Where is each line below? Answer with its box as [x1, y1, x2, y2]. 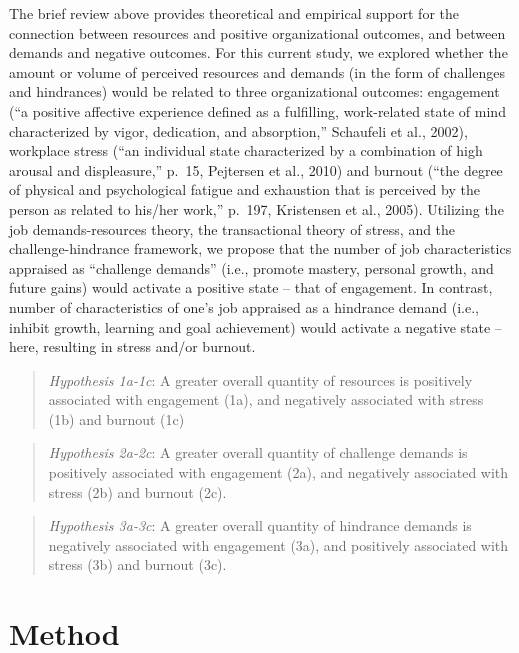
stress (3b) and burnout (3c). [48, 554, 227, 575]
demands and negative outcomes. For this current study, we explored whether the [9, 42, 508, 63]
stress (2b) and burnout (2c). [48, 481, 227, 502]
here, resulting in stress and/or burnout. [9, 336, 256, 357]
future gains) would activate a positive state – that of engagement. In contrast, [9, 277, 493, 298]
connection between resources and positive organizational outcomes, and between [9, 22, 506, 43]
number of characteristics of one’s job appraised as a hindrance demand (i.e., [9, 296, 479, 317]
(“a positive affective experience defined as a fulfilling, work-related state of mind [9, 100, 506, 121]
